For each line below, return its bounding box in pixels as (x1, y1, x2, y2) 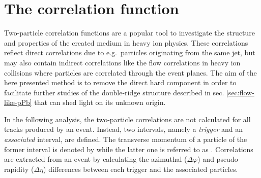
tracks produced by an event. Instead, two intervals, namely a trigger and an (4, 124, 243, 134)
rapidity (4, 163, 29, 174)
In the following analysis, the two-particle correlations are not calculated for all (4, 114, 251, 124)
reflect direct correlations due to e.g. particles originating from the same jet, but (4, 47, 255, 58)
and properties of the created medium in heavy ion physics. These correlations (4, 37, 248, 48)
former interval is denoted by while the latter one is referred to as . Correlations (4, 144, 253, 154)
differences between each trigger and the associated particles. (48, 163, 238, 174)
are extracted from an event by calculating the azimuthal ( (4, 154, 187, 164)
